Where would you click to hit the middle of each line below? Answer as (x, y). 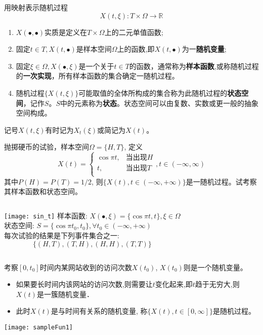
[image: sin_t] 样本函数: (46, 215)
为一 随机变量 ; (204, 49)
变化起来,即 (174, 284)
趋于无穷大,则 (217, 284)
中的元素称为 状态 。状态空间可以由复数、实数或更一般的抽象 (159, 103)
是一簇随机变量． (65, 294)
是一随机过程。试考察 (221, 181)
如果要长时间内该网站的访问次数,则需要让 (84, 284)
